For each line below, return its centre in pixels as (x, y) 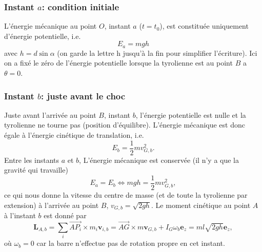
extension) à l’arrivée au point (52, 205)
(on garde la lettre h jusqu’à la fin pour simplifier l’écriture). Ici (157, 52)
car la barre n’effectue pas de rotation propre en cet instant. (131, 243)
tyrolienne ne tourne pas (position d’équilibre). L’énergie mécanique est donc (125, 125)
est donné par (65, 215)
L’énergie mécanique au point (51, 26)
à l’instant (20, 215)
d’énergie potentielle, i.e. (43, 36)
